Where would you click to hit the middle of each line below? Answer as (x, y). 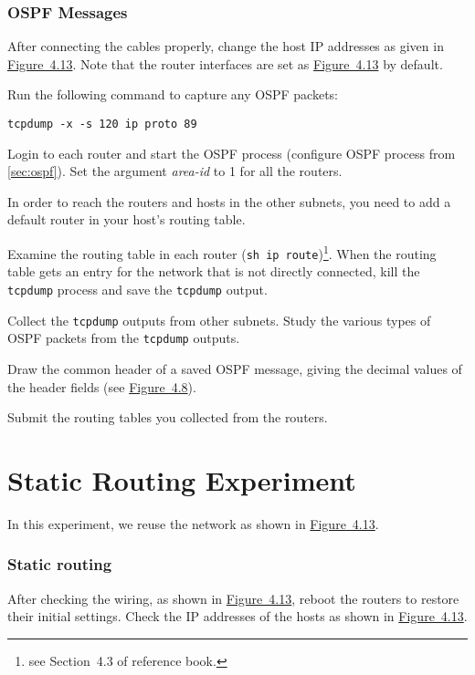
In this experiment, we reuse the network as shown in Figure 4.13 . (193, 523)
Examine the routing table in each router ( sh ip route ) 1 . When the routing (222, 252)
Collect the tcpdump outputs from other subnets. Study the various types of (219, 320)
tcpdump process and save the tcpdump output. (137, 289)
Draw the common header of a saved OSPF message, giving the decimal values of (235, 368)
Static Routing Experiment (182, 479)
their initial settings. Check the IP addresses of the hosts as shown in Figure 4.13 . (237, 616)
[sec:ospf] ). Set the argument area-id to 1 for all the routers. (175, 171)
